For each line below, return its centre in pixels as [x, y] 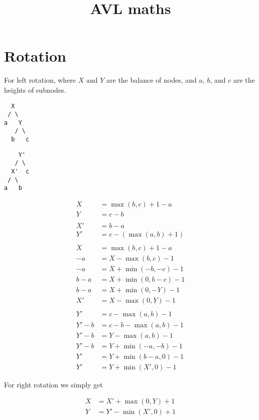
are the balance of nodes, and [152, 80]
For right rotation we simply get [53, 384]
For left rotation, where [40, 80]
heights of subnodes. [35, 89]
